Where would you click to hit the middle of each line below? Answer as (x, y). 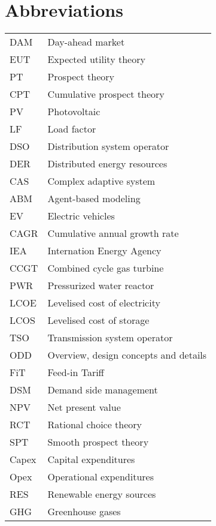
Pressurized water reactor (101, 285)
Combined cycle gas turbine (106, 268)
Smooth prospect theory (98, 442)
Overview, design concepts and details (127, 355)
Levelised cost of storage (98, 320)
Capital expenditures (91, 459)
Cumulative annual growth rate (113, 233)
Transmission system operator (110, 338)
